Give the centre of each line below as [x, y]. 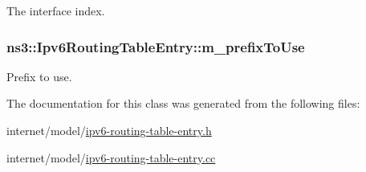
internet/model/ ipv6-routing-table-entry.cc [111, 157]
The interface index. [56, 10]
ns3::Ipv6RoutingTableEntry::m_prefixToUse [156, 46]
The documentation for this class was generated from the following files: [183, 103]
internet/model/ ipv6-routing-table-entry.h [109, 130]
